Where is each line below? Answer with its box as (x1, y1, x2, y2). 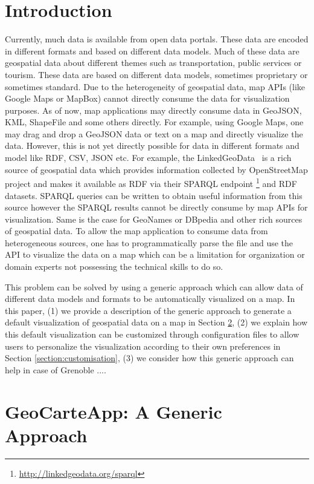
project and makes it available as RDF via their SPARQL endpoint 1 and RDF (5, 175, 297, 189)
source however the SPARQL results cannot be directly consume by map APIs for (5, 201, 308, 214)
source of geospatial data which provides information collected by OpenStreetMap (5, 163, 308, 175)
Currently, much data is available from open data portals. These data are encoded (5, 33, 309, 45)
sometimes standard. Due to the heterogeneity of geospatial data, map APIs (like (5, 80, 306, 93)
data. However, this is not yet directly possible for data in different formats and (5, 139, 300, 152)
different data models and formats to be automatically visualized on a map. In (5, 292, 295, 305)
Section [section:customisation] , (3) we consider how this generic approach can (5, 352, 294, 364)
